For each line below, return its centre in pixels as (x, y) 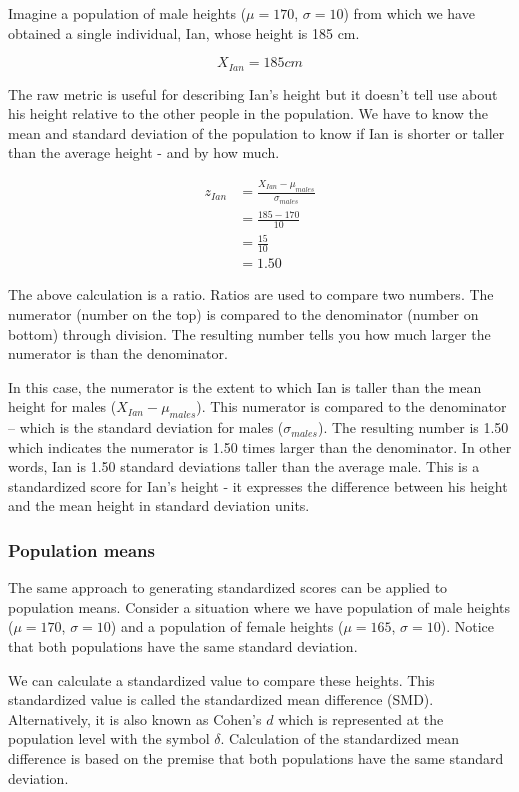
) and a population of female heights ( (227, 626)
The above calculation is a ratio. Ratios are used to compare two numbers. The (251, 294)
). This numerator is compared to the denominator (351, 406)
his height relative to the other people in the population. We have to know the (248, 113)
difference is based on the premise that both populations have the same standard (256, 758)
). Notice (467, 626)
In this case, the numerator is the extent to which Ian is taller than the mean (245, 386)
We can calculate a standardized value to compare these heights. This (221, 679)
